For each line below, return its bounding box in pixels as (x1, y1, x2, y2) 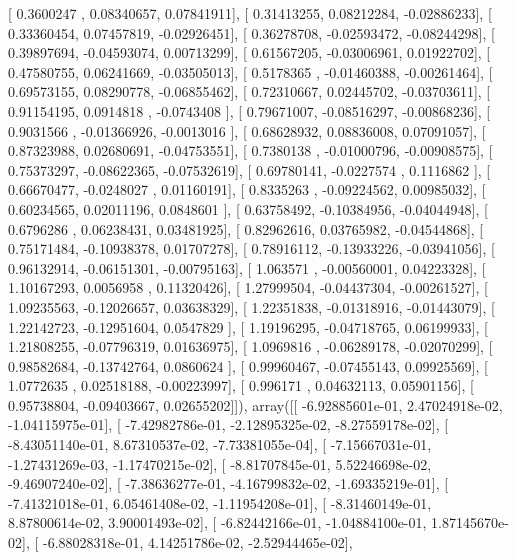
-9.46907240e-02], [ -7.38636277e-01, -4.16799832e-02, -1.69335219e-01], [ (8, 473, 449, 494)
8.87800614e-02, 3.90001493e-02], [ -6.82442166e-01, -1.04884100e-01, (8, 512, 427, 533)
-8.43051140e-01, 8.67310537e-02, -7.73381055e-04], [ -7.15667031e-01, (8, 434, 432, 455)
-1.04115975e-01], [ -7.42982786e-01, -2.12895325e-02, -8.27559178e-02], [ (8, 414, 449, 435)
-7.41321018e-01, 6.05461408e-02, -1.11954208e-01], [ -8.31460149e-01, (8, 492, 432, 513)
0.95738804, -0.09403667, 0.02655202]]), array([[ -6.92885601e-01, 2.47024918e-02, (8, 394, 503, 415)
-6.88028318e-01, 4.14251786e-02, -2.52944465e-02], (42, 532, 353, 553)
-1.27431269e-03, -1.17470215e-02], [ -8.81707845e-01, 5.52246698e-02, (8, 453, 432, 474)
